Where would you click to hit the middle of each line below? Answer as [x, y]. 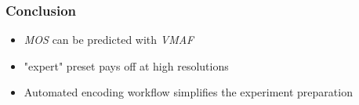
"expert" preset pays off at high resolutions [126, 65]
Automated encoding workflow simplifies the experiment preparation [188, 92]
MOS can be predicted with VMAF [109, 40]
